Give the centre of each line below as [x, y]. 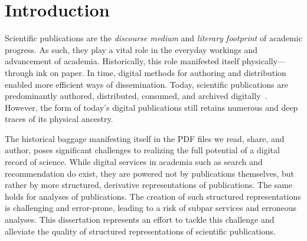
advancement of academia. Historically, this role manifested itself [122, 61]
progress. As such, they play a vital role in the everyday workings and [131, 49]
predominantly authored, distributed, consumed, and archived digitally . [136, 96]
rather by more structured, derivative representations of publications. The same [149, 185]
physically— [264, 61]
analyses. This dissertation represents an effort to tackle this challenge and [140, 219]
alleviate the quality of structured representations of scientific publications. [140, 231]
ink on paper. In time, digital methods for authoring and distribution [161, 72]
